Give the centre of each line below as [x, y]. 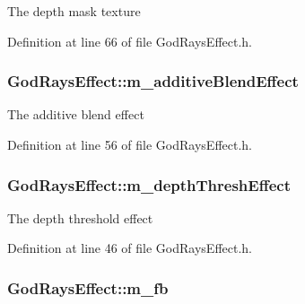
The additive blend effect [76, 114]
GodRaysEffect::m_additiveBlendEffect [153, 81]
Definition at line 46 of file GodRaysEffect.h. [130, 248]
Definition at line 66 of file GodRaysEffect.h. [130, 41]
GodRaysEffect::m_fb [88, 287]
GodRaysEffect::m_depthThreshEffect [149, 184]
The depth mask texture [74, 11]
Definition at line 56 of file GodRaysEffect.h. [130, 144]
